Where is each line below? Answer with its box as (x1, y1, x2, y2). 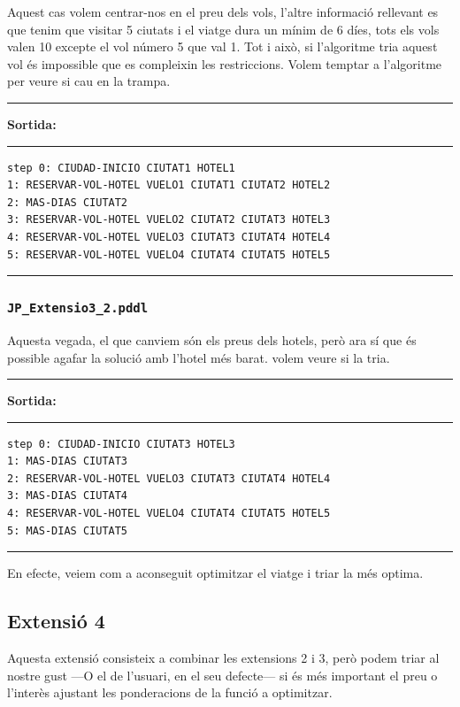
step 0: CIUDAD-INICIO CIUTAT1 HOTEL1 (7, 161, 235, 174)
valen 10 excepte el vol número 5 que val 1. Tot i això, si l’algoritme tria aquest (7, 37, 438, 56)
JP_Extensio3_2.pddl (7, 301, 149, 316)
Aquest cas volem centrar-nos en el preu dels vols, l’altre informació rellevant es (7, 3, 439, 20)
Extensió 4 (7, 607, 105, 634)
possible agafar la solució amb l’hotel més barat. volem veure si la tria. (7, 348, 390, 366)
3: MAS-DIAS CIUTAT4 (7, 489, 128, 503)
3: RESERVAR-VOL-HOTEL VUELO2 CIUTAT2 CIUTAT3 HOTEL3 (7, 213, 331, 227)
